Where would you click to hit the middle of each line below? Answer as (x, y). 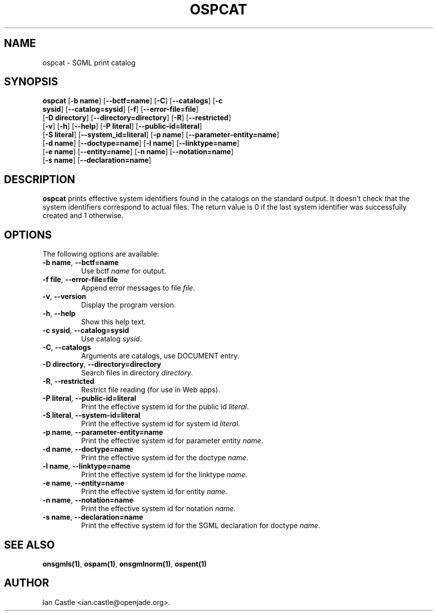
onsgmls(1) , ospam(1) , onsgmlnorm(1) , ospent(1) (125, 564)
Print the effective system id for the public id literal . (165, 407)
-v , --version (64, 297)
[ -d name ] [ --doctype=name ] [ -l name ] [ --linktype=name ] (141, 143)
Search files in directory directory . (137, 373)
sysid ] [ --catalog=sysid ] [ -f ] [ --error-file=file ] (120, 109)
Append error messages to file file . (138, 288)
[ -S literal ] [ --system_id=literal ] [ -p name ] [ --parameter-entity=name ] (161, 135)
